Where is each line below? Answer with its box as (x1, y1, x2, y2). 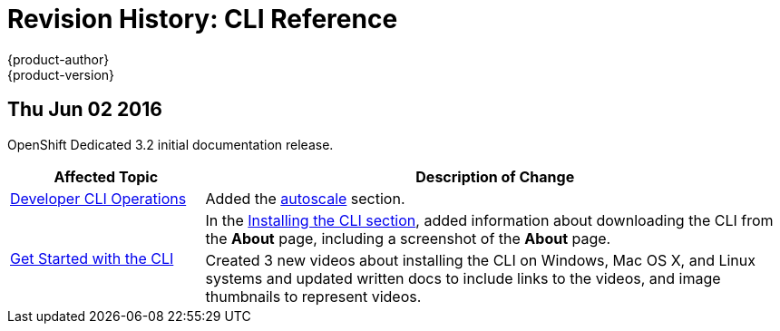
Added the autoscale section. (205, 189, 405, 208)
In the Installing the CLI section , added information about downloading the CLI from (205, 210, 774, 229)
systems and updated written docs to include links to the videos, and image (205, 268, 721, 287)
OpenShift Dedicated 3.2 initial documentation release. (7, 136, 334, 152)
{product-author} (7, 51, 110, 67)
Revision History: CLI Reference (7, 4, 398, 34)
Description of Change (415, 167, 575, 186)
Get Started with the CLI (10, 248, 174, 268)
